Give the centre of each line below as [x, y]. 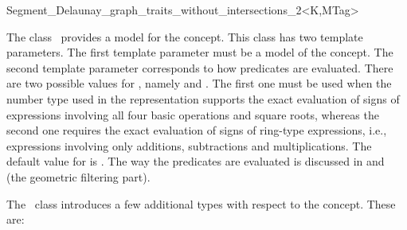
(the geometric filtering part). [78, 176]
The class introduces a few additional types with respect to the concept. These [201, 203]
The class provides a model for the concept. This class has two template [185, 36]
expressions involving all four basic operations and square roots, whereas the [193, 114]
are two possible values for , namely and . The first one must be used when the [199, 83]
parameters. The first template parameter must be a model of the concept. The [200, 52]
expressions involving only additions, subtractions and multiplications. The [189, 145]
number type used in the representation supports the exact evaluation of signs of [203, 98]
